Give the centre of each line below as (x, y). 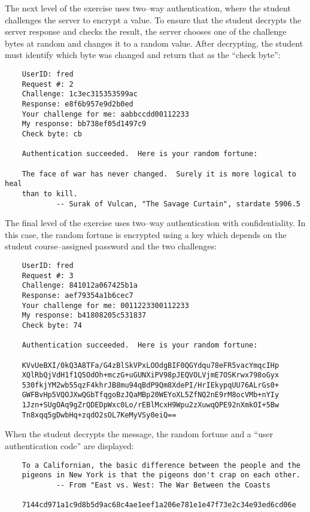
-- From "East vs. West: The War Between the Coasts (163, 485)
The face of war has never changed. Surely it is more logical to (159, 174)
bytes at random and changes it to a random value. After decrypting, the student (154, 43)
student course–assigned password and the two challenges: (111, 246)
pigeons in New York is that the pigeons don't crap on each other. (161, 475)
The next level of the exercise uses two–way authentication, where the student (148, 8)
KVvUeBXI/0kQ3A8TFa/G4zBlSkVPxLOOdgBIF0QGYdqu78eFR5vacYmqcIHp (151, 365)
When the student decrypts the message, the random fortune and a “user (139, 434)
